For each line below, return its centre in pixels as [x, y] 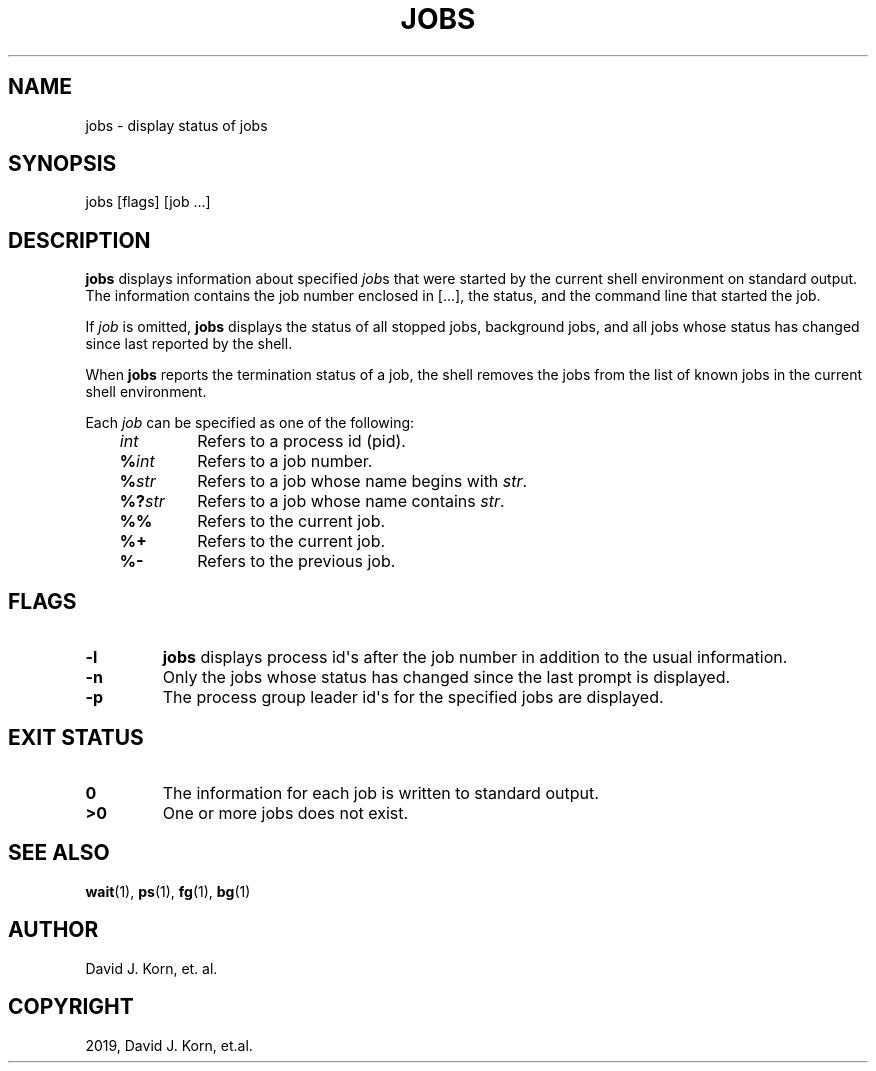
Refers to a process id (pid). [301, 441]
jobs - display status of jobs [176, 125]
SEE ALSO [59, 853]
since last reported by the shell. [189, 344]
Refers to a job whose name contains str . [351, 501]
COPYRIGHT [71, 1007]
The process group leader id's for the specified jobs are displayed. [413, 697]
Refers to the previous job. [296, 561]
